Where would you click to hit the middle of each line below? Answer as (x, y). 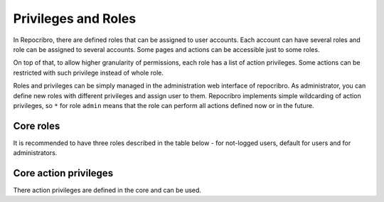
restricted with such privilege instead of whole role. (88, 73)
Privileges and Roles (75, 18)
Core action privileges (63, 173)
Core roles (37, 126)
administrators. (35, 153)
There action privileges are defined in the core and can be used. (107, 190)
